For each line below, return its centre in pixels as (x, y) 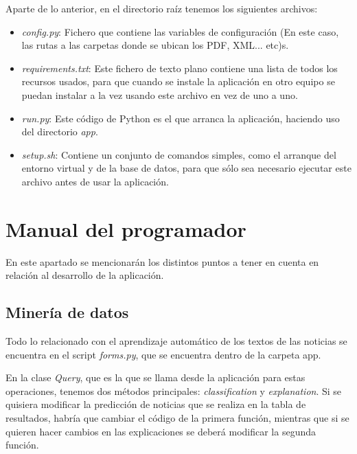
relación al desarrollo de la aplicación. (85, 275)
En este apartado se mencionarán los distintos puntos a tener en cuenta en (162, 261)
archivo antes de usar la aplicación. (95, 181)
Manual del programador (126, 228)
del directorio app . (60, 132)
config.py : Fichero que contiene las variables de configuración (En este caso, (180, 31)
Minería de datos (67, 312)
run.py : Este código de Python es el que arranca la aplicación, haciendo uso (181, 118)
